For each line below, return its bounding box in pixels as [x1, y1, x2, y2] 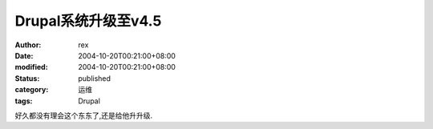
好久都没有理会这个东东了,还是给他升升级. [14, 111, 153, 120]
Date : [14, 50, 34, 60]
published [78, 73, 111, 83]
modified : [14, 62, 48, 72]
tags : [14, 96, 33, 106]
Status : [14, 73, 40, 83]
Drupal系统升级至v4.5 [14, 12, 162, 30]
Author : [14, 40, 42, 50]
